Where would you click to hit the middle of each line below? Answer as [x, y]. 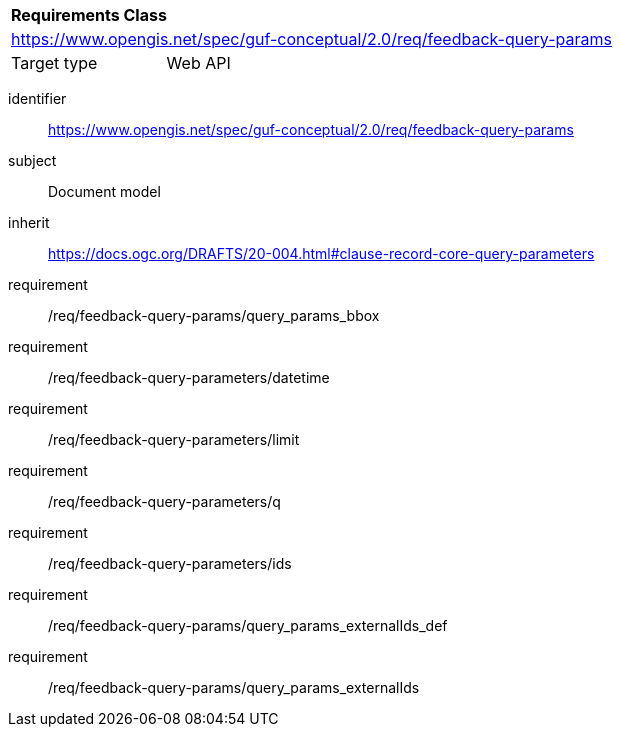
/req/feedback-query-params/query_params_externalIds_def [248, 625]
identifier [37, 98]
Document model [104, 191]
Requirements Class [89, 15]
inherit [29, 222]
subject [32, 160]
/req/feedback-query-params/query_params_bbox [214, 315]
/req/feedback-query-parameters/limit [174, 439]
